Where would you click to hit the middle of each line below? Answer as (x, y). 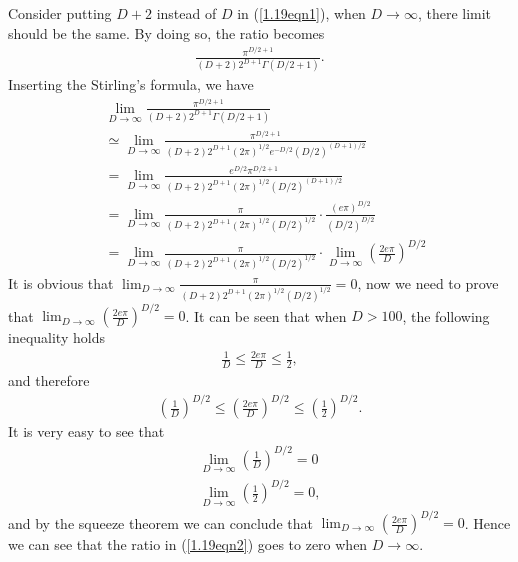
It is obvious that (61, 282)
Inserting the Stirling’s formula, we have (131, 84)
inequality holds (56, 337)
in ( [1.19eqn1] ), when (301, 13)
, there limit (454, 13)
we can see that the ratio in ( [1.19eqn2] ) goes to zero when (188, 544)
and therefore (49, 380)
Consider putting (60, 13)
